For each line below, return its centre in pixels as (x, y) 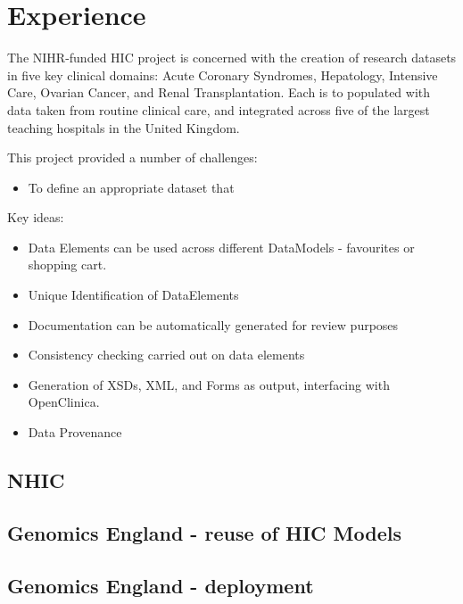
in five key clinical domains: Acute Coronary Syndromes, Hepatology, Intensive (223, 74)
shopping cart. (67, 265)
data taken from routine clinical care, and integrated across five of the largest (219, 109)
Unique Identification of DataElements (133, 295)
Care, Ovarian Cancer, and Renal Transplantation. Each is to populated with (219, 92)
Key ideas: (36, 217)
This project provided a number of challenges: (132, 157)
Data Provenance (75, 432)
